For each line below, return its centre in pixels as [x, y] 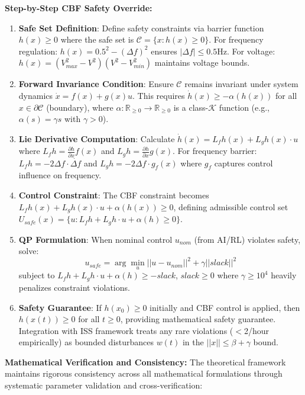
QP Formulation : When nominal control [95, 239]
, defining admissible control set [231, 206]
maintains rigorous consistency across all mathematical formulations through [144, 373]
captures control [244, 163]
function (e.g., [244, 107]
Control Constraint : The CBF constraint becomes [114, 195]
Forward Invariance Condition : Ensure [96, 84]
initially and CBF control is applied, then [225, 307]
